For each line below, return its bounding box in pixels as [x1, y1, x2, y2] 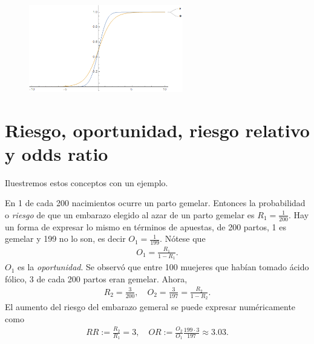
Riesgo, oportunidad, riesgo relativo [5, 117, 310, 142]
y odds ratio [5, 141, 108, 166]
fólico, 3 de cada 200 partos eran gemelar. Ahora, [5, 272, 188, 285]
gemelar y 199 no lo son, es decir [5, 232, 126, 245]
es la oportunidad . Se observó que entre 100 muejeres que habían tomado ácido [18, 261, 309, 273]
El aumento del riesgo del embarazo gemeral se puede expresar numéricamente [5, 300, 296, 313]
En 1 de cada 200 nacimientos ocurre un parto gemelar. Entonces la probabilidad [5, 196, 306, 209]
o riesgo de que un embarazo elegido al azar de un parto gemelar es [5, 208, 255, 221]
